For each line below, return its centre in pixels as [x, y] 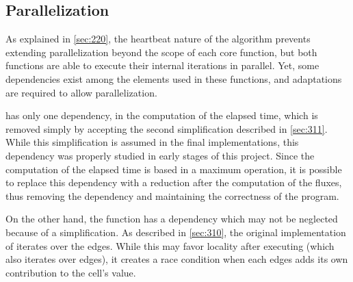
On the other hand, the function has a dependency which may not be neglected [172, 219]
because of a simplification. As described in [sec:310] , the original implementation [176, 232]
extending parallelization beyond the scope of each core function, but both [161, 52]
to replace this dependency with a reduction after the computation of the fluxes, [174, 182]
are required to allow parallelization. [81, 92]
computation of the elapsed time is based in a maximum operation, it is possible [174, 169]
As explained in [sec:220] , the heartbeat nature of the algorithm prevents [158, 39]
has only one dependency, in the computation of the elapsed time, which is [162, 115]
